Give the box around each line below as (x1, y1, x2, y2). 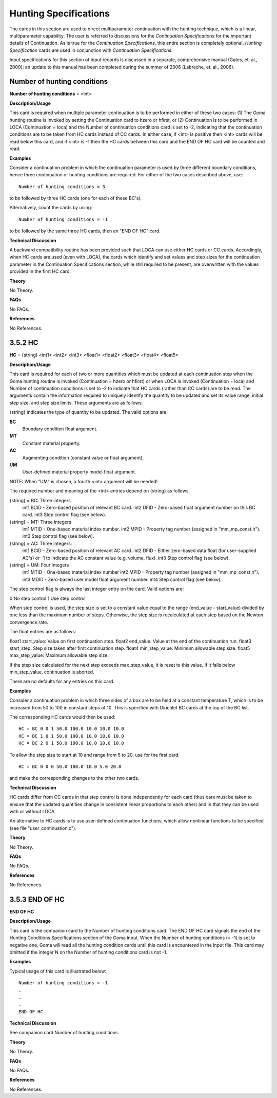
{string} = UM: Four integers (9, 562, 69, 568)
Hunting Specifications (9, 8, 110, 19)
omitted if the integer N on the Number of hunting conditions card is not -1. (9, 949, 168, 955)
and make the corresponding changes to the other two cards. (9, 775, 140, 781)
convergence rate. (9, 619, 49, 625)
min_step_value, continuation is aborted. (9, 669, 94, 675)
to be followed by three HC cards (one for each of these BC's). (9, 195, 142, 202)
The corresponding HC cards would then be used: (9, 714, 115, 720)
